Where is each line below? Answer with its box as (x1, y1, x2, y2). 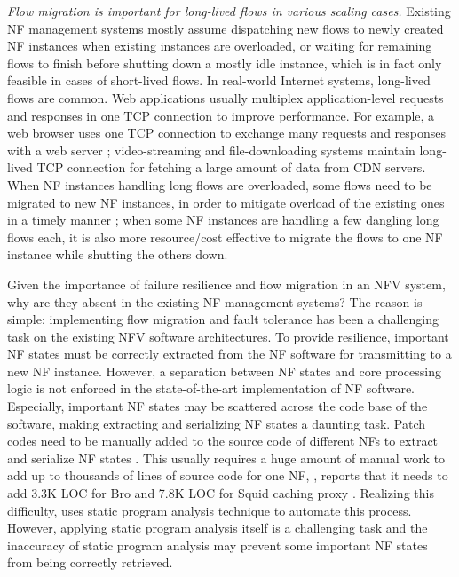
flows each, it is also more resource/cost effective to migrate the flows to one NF (7, 227, 443, 246)
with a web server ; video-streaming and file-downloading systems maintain (7, 140, 415, 159)
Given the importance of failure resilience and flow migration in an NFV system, (7, 274, 446, 293)
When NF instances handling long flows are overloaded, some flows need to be (7, 175, 432, 194)
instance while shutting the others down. (7, 245, 228, 264)
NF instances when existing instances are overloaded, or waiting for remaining (7, 36, 432, 55)
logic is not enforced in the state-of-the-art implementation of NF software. (7, 379, 415, 398)
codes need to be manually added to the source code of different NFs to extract (7, 431, 439, 450)
